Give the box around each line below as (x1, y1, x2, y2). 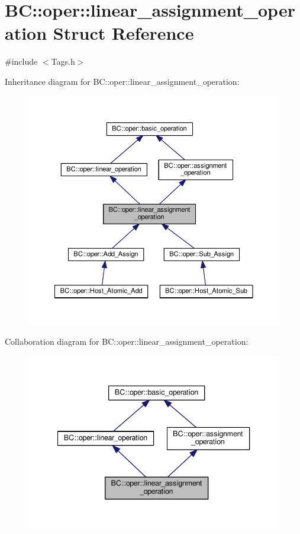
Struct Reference (53, 21, 194, 45)
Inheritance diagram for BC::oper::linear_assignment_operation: (5, 75, 240, 87)
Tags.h (51, 55, 75, 68)
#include (5, 55, 38, 68)
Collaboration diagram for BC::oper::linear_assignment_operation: (5, 335, 249, 348)
